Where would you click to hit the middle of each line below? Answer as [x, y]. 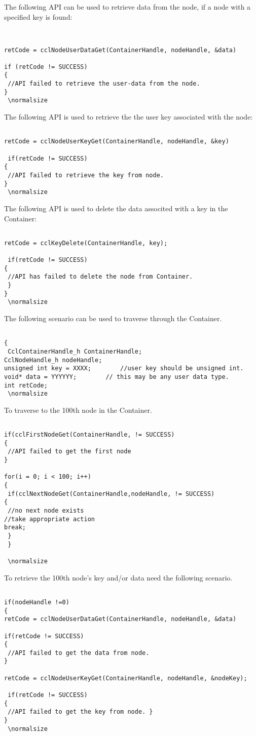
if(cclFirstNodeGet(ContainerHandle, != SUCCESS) [89, 435]
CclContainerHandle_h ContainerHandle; [75, 351]
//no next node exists [46, 511]
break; [15, 528]
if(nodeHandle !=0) [37, 602]
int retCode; [26, 385]
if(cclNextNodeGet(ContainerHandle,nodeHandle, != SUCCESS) [111, 494]
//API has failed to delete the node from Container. [100, 277]
